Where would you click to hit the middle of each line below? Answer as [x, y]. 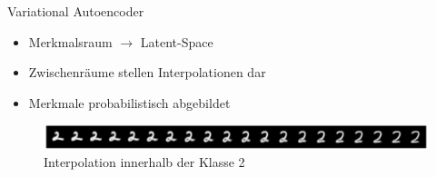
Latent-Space [177, 41]
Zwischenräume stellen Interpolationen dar [147, 72]
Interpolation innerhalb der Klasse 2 [144, 162]
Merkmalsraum [70, 41]
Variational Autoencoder [76, 11]
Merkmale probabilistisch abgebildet [129, 102]
